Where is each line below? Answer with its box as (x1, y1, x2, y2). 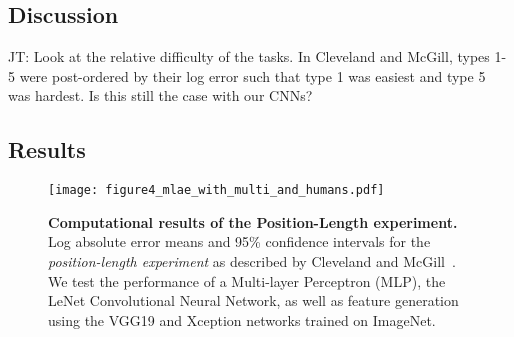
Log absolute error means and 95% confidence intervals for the (48, 231, 431, 252)
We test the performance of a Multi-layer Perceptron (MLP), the (48, 270, 446, 291)
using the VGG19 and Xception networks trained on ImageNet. (48, 309, 436, 330)
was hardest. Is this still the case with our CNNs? (8, 85, 313, 106)
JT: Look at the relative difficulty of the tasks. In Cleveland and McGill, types (8, 46, 490, 67)
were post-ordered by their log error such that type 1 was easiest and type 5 (19, 65, 486, 86)
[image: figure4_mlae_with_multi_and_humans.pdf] (48, 183, 385, 198)
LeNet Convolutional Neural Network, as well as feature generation (48, 290, 459, 311)
